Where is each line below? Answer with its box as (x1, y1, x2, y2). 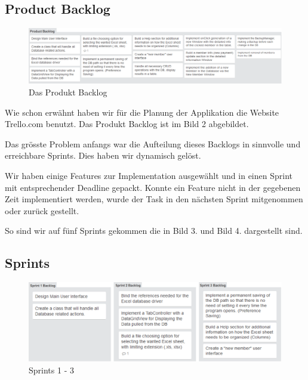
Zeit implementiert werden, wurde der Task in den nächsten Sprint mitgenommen (5, 193, 303, 205)
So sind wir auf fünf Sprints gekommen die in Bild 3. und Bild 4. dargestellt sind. (5, 224, 303, 237)
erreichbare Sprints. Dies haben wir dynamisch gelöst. (5, 149, 201, 162)
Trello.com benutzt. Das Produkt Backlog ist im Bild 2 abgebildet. (5, 118, 249, 130)
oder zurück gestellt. (5, 204, 79, 217)
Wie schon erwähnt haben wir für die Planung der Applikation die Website (5, 106, 279, 118)
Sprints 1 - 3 (29, 363, 74, 376)
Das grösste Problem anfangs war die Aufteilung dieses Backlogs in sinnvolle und (5, 137, 301, 150)
